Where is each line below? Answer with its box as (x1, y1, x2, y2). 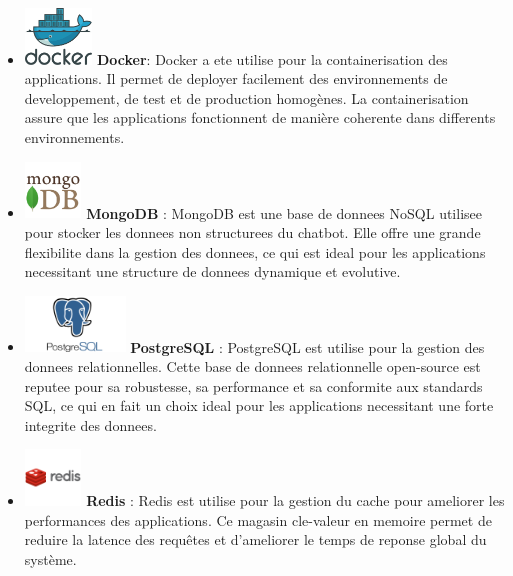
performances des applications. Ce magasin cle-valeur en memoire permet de (24, 509, 492, 530)
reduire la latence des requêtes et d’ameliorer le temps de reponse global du (24, 529, 487, 550)
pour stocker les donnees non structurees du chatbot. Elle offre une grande (24, 221, 481, 242)
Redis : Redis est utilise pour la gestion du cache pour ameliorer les (86, 490, 505, 511)
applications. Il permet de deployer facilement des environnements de (24, 68, 448, 89)
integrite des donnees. (24, 414, 157, 435)
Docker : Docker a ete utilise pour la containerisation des (96, 48, 448, 69)
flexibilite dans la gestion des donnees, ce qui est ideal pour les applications (24, 241, 486, 262)
